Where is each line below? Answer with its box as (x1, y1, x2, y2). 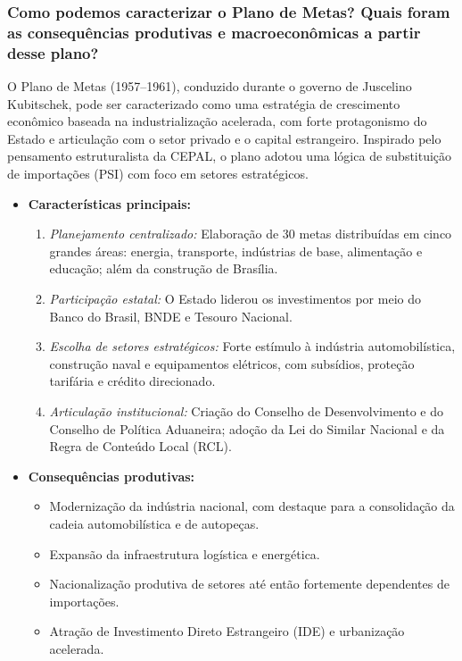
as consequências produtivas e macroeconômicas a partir (7, 21, 421, 43)
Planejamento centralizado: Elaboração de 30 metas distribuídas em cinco (49, 224, 452, 243)
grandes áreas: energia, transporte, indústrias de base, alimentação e (49, 241, 423, 260)
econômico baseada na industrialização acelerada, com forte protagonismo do (7, 112, 427, 130)
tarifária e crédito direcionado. (49, 372, 216, 390)
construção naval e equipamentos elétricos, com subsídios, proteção (49, 354, 415, 372)
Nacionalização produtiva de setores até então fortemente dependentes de (49, 574, 450, 593)
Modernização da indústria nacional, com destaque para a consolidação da (49, 497, 455, 515)
